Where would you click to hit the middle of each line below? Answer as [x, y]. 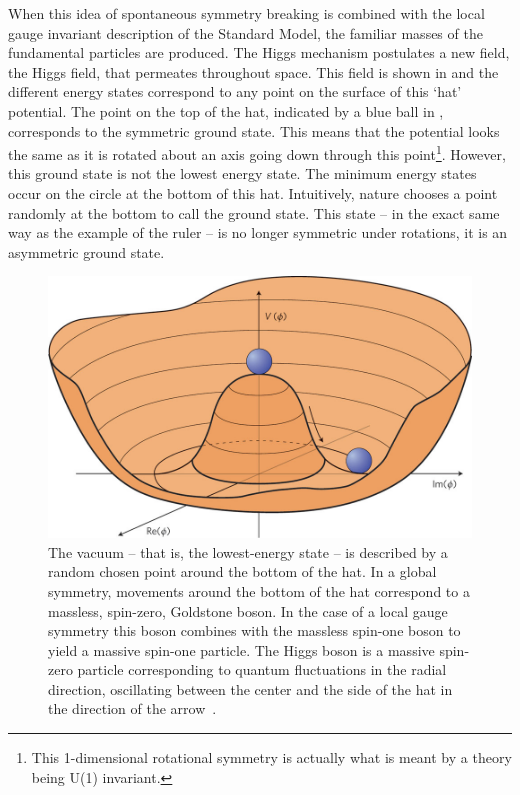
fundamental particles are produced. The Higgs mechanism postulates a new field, [259, 52]
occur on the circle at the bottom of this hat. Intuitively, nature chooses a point [253, 193]
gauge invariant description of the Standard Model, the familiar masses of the [245, 32]
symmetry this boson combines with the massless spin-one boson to [254, 630]
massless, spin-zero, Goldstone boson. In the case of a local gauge [248, 610]
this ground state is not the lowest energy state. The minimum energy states [242, 173]
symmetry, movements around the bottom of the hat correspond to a [259, 590]
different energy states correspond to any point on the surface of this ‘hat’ [235, 91]
